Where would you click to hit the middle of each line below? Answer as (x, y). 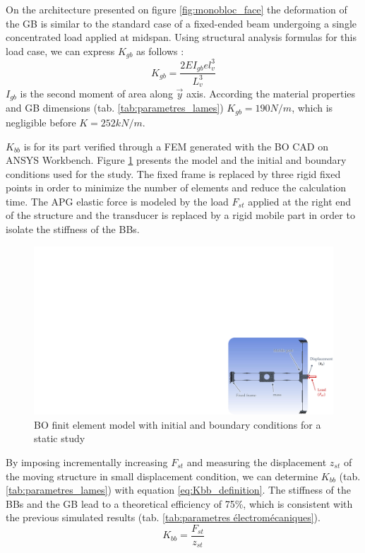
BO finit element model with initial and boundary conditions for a (178, 424)
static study (60, 438)
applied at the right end (300, 201)
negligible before (41, 122)
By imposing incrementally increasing (87, 462)
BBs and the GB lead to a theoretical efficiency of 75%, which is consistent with (179, 503)
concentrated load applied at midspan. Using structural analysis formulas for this (181, 37)
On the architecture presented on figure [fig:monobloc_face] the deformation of (176, 9)
